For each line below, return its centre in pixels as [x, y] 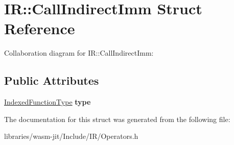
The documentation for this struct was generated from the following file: [117, 119]
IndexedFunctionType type [48, 102]
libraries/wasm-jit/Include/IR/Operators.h [71, 136]
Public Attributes [52, 80]
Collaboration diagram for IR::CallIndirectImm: [79, 53]
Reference [40, 28]
